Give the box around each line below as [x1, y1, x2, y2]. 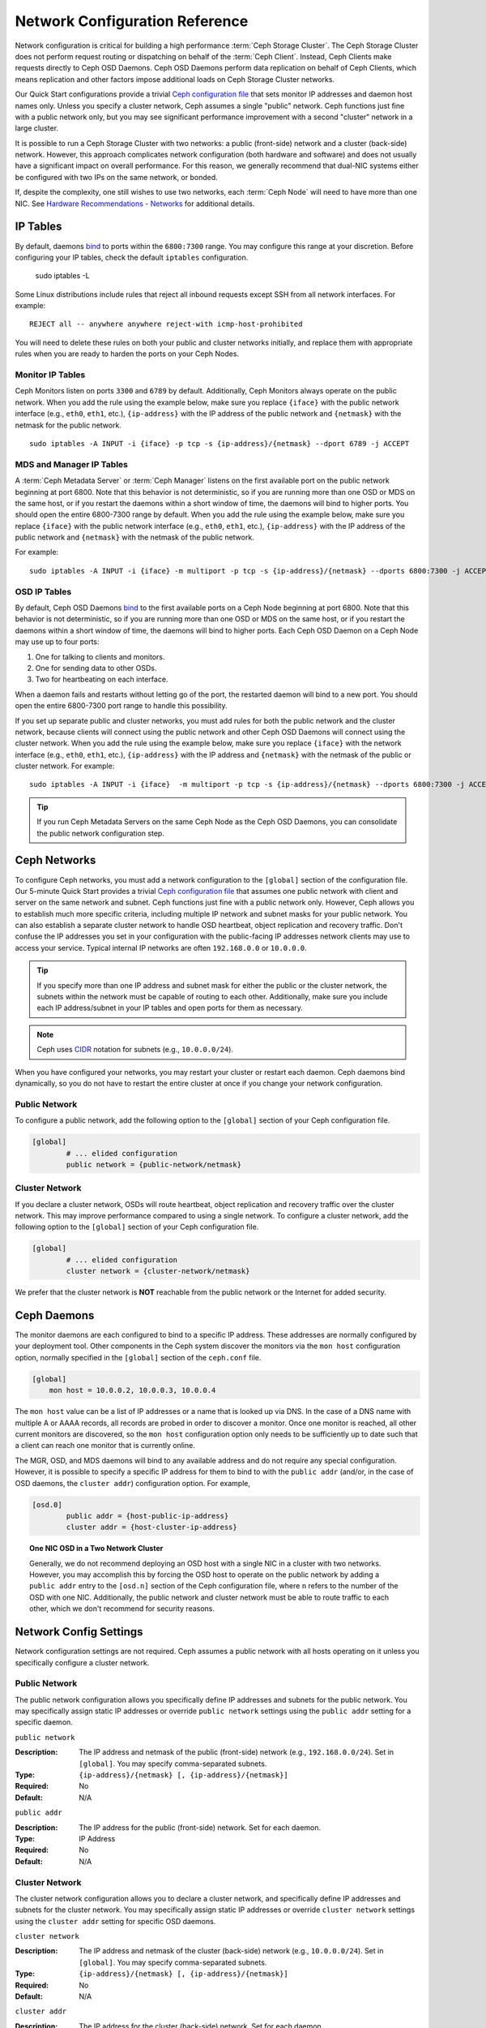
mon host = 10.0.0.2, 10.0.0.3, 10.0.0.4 [49, 1386, 216, 1395]
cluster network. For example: [15, 761, 115, 771]
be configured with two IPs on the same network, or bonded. [15, 172, 218, 182]
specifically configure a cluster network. [15, 1657, 150, 1667]
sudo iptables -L [35, 271, 90, 281]
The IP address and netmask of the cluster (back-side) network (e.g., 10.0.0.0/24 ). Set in [79, 1946, 384, 1956]
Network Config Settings [15, 1625, 143, 1639]
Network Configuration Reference [15, 12, 249, 30]
